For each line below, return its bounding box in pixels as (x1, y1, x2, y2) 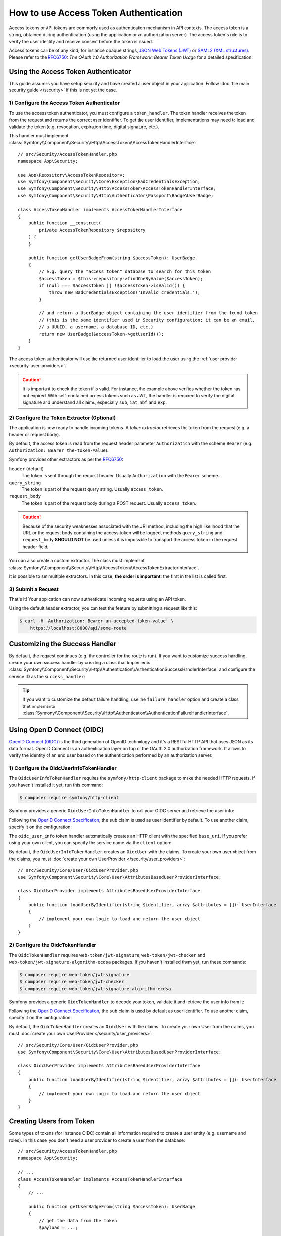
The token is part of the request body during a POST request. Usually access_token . (21, 500, 197, 506)
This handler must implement (9, 132, 69, 138)
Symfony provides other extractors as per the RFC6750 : (9, 456, 123, 462)
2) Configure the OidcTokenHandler (9, 942, 96, 949)
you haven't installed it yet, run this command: (9, 782, 103, 788)
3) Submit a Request (9, 586, 59, 593)
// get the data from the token (39, 1218, 117, 1223)
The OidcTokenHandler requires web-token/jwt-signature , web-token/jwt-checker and (9, 952, 205, 958)
